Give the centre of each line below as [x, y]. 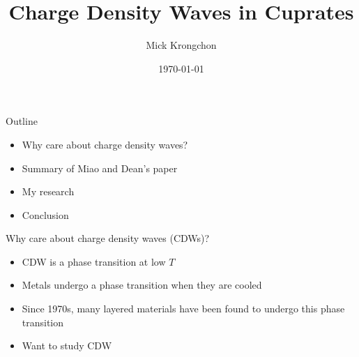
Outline [22, 121]
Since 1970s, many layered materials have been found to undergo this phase [183, 309]
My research [48, 191]
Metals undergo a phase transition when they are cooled [142, 285]
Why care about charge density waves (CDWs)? [108, 238]
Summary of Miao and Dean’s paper [100, 168]
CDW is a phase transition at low [94, 261]
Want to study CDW [67, 345]
